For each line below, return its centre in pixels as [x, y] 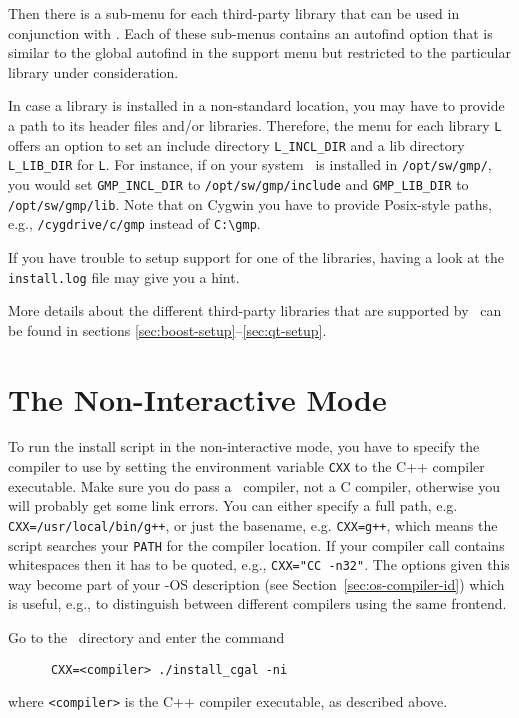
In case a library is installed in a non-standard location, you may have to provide [256, 105]
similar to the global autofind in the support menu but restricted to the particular [259, 52]
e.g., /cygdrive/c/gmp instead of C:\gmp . [134, 223]
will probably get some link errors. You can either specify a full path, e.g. [233, 505]
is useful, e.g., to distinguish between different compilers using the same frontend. [257, 603]
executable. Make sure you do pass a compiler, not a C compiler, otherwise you [254, 485]
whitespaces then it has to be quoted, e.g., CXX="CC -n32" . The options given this [259, 564]
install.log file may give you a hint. [124, 276]
